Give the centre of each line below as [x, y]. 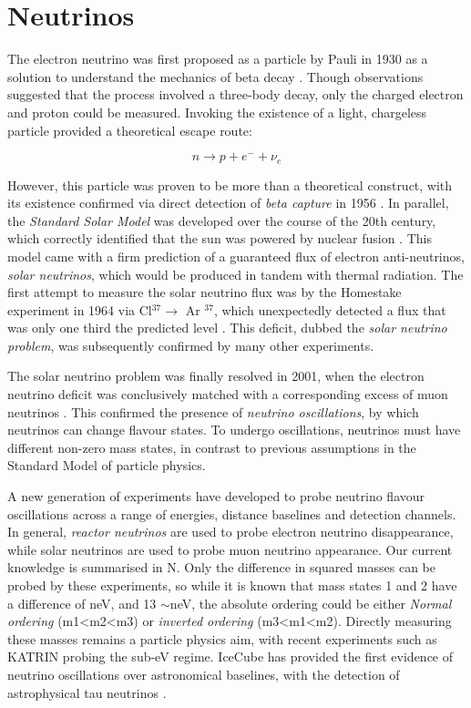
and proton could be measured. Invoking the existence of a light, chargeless [217, 112]
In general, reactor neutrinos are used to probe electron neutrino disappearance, [230, 532]
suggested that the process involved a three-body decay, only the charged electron [235, 94]
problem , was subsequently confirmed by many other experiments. [191, 345]
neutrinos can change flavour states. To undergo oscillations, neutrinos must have [234, 430]
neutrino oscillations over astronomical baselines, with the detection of [204, 674]
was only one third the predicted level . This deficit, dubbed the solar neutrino [227, 328]
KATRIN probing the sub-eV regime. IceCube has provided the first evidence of [230, 657]
